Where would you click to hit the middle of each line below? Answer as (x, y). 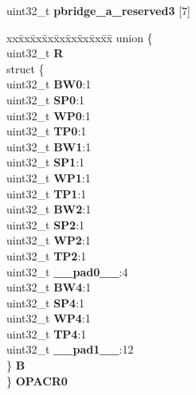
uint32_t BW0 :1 (49, 84)
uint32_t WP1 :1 (49, 177)
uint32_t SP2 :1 (46, 224)
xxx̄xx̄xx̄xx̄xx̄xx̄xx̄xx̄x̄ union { (80, 37)
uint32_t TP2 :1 (47, 255)
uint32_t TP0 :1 (47, 131)
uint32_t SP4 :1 (46, 302)
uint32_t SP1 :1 (46, 162)
